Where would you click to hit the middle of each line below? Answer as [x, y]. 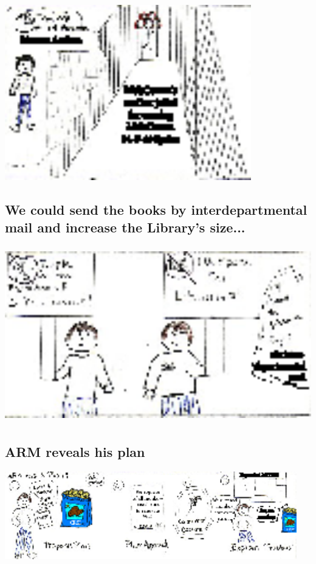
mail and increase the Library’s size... [125, 227]
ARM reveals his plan [75, 452]
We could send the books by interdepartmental [156, 209]
